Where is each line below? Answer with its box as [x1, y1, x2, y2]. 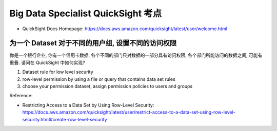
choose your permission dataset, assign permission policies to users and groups [22, 83, 192, 90]
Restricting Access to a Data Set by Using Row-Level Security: [22, 102, 154, 108]
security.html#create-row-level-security [22, 116, 107, 122]
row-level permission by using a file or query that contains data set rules [22, 76, 175, 82]
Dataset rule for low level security [22, 69, 93, 75]
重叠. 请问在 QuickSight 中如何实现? [9, 59, 85, 65]
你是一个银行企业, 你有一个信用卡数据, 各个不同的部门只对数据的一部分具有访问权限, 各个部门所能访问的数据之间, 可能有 [9, 52, 263, 58]
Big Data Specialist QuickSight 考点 [9, 8, 162, 19]
